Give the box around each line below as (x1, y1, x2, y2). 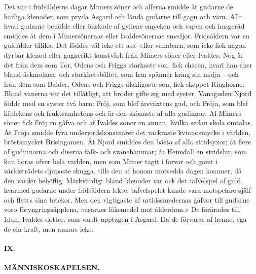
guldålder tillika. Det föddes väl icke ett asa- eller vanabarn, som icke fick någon (4, 40, 246, 50)
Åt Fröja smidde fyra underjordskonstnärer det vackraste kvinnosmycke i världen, (4, 127, 251, 137)
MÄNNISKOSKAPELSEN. (4, 262, 100, 273)
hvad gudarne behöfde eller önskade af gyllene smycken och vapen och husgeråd (4, 21, 245, 31)
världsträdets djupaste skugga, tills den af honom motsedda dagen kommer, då (4, 166, 242, 176)
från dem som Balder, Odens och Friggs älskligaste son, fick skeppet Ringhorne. (4, 78, 245, 89)
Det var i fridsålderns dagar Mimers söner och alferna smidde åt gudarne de (4, 1, 233, 11)
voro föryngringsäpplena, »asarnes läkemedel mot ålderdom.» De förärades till (4, 204, 240, 214)
